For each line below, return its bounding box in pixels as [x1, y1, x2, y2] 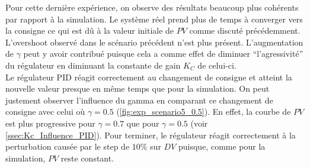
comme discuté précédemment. [189, 24, 301, 37]
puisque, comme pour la [178, 140, 266, 153]
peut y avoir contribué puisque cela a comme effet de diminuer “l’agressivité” [23, 47, 303, 60]
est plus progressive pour [5, 117, 95, 129]
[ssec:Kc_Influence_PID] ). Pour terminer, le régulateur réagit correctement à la [5, 128, 296, 141]
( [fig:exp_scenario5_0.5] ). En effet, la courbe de [116, 105, 291, 118]
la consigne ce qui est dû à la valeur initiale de [5, 24, 174, 37]
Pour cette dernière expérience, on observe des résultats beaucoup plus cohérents [5, 1, 299, 13]
